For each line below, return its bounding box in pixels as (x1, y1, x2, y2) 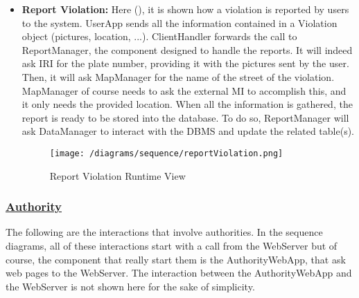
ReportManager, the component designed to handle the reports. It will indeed (21, 42, 353, 57)
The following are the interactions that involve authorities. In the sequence (6, 225, 323, 239)
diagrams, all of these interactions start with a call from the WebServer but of (6, 239, 338, 252)
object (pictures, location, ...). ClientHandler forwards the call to (21, 29, 297, 44)
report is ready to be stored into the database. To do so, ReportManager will (21, 110, 349, 124)
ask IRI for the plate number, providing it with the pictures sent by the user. (21, 56, 349, 71)
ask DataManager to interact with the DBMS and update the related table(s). (21, 124, 355, 138)
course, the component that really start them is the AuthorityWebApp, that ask (6, 252, 346, 266)
